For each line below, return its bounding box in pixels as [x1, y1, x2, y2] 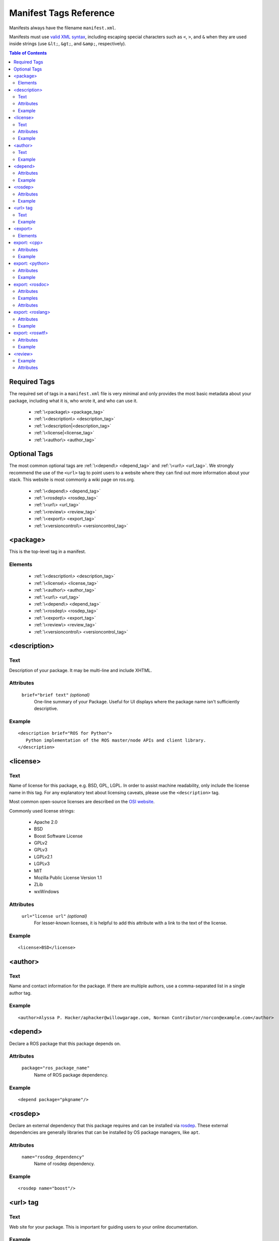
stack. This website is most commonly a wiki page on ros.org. [9, 477, 135, 483]
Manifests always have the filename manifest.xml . [9, 25, 116, 31]
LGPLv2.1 [34, 854, 53, 860]
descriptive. [34, 705, 58, 712]
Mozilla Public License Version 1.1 [34, 875, 102, 881]
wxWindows [34, 889, 59, 895]
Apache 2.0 [34, 819, 58, 825]
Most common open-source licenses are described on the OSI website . [9, 799, 155, 805]
